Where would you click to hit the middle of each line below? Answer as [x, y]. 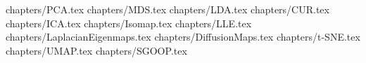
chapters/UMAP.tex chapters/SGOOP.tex [96, 50]
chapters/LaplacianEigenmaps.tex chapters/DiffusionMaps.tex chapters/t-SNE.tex [183, 37]
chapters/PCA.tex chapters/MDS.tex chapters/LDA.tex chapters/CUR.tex [168, 9]
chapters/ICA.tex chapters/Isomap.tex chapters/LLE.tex [129, 23]
